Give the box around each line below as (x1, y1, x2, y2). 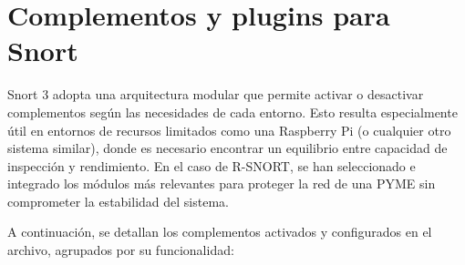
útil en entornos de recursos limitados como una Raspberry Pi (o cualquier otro (7, 120, 451, 139)
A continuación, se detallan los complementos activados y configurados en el (7, 222, 432, 241)
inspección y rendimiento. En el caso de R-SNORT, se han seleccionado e (7, 156, 416, 175)
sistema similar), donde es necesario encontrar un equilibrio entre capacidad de (7, 138, 448, 158)
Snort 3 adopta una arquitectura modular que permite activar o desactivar (7, 85, 424, 104)
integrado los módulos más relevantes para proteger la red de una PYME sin (7, 174, 436, 193)
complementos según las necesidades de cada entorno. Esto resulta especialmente (7, 102, 458, 121)
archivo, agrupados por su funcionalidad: (7, 240, 234, 260)
